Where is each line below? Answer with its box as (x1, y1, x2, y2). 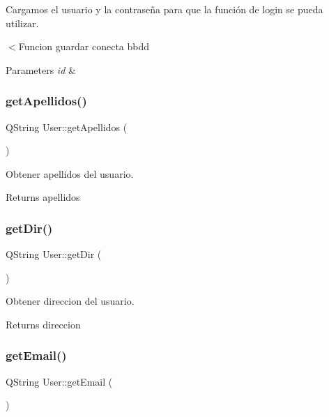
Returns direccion (6, 317, 81, 331)
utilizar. (6, 15, 39, 30)
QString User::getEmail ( (6, 374, 113, 388)
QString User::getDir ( (6, 247, 102, 261)
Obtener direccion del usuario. (6, 294, 135, 308)
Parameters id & (6, 62, 76, 77)
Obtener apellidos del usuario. (6, 166, 134, 181)
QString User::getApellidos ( (6, 119, 128, 134)
